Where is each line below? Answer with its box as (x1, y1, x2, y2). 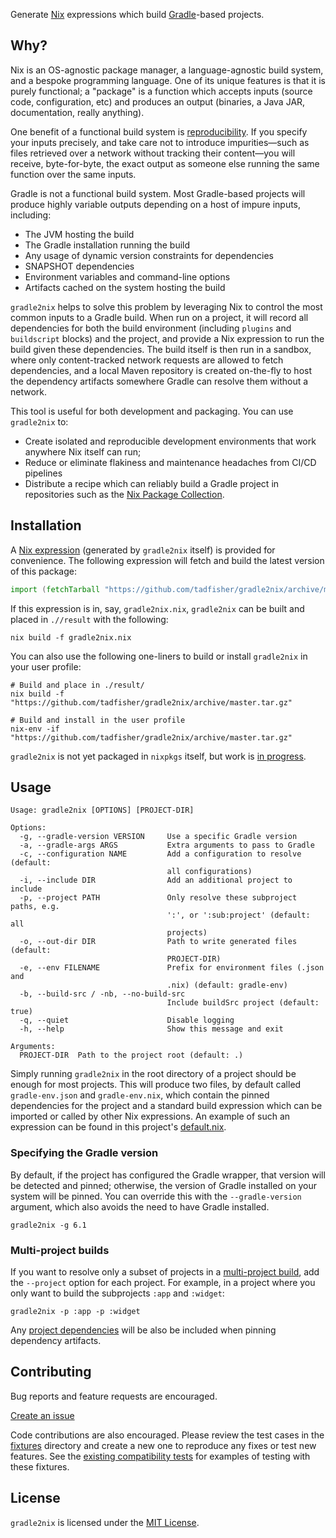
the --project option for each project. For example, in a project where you (10, 1276, 316, 1288)
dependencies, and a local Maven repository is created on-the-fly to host (10, 364, 313, 376)
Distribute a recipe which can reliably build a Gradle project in (24, 477, 280, 489)
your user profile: (10, 660, 82, 673)
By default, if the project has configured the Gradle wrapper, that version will (10, 1169, 326, 1181)
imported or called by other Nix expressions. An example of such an (10, 1110, 291, 1123)
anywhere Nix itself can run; (24, 445, 142, 458)
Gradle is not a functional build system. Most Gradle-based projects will (10, 187, 306, 199)
